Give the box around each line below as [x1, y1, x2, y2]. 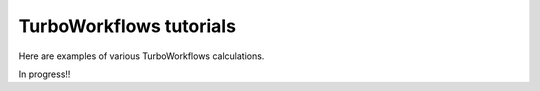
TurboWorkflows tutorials [18, 15, 237, 37]
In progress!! [18, 68, 71, 80]
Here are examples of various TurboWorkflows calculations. [18, 50, 265, 62]
